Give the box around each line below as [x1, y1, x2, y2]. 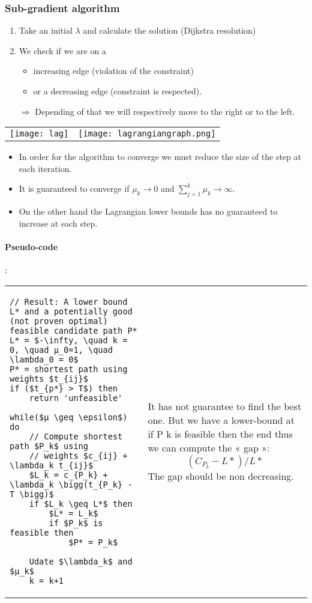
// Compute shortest [29, 431, 123, 441]
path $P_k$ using [10, 441, 88, 451]
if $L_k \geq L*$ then [29, 498, 133, 509]
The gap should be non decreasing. [148, 469, 294, 483]
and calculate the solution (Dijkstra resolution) [83, 24, 256, 37]
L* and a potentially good [10, 306, 133, 316]
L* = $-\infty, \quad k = [10, 335, 128, 345]
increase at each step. [19, 216, 98, 229]
